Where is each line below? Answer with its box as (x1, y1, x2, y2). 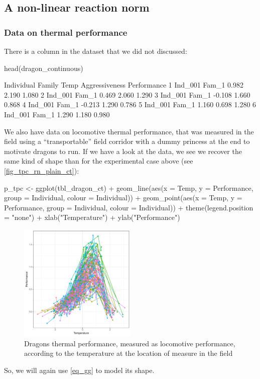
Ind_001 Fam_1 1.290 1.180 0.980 (4, 109, 110, 119)
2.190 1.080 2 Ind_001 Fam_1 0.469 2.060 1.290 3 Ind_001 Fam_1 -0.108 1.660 (4, 89, 250, 100)
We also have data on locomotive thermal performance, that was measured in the (4, 126, 254, 136)
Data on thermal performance (4, 26, 127, 38)
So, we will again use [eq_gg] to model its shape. (4, 364, 155, 375)
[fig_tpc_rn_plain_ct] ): (4, 165, 79, 176)
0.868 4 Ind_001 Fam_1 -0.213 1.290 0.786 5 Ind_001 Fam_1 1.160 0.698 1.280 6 (4, 99, 256, 110)
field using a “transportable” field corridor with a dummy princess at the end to (4, 136, 250, 146)
